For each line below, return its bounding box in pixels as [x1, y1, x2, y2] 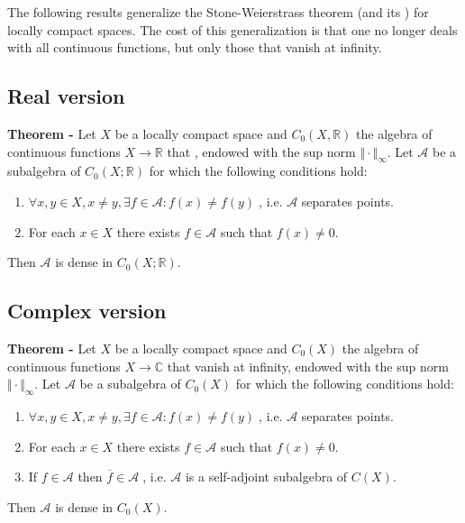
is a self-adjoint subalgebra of [185, 467, 348, 486]
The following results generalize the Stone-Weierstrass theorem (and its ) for [7, 3, 429, 21]
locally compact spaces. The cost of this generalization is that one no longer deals [7, 20, 458, 39]
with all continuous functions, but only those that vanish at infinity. [7, 38, 382, 57]
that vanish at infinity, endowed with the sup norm [167, 356, 449, 375]
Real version [7, 82, 125, 110]
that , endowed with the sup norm [167, 142, 356, 161]
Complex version [7, 297, 167, 325]
